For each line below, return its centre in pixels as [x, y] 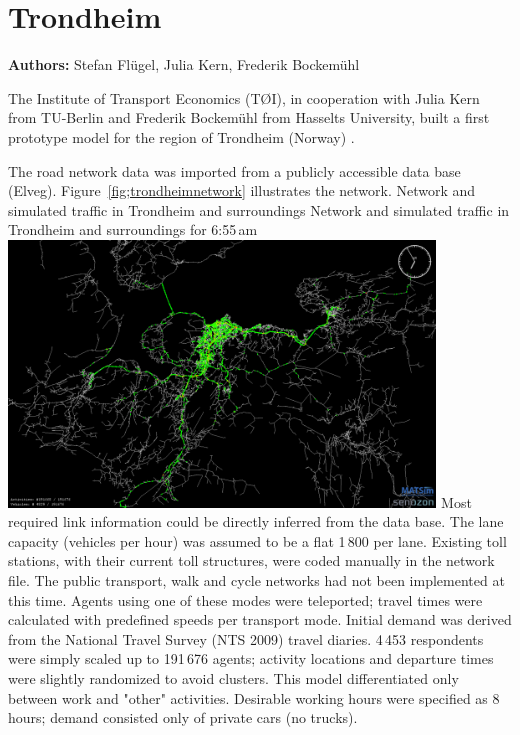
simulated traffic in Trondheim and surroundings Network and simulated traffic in [259, 209]
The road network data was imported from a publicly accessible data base [234, 170]
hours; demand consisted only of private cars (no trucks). [183, 717]
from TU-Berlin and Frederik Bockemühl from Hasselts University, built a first [249, 117]
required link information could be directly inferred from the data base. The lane [256, 521]
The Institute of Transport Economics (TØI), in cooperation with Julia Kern [244, 97]
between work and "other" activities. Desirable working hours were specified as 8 [254, 697]
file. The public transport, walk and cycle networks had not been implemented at [256, 579]
